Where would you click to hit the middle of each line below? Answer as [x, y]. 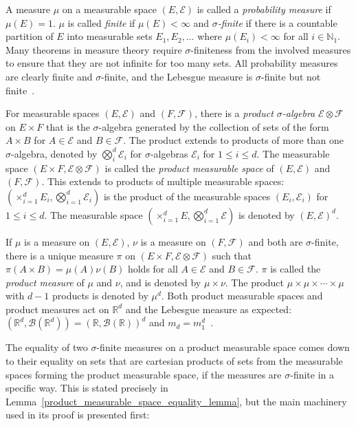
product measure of [45, 282]
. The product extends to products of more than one [234, 140]
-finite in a [312, 374]
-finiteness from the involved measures [271, 49]
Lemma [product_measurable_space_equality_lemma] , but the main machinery [176, 401]
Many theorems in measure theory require [94, 49]
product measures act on [57, 309]
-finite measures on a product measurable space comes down [223, 347]
